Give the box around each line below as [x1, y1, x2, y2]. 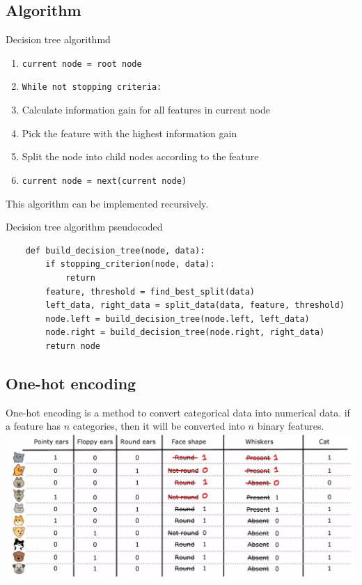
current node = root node [22, 58, 142, 69]
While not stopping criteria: [22, 82, 162, 93]
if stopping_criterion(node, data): [45, 259, 215, 270]
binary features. [257, 419, 324, 433]
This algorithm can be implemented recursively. [6, 196, 209, 210]
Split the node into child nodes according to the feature [22, 149, 259, 164]
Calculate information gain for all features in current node [22, 102, 270, 117]
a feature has [6, 419, 61, 433]
